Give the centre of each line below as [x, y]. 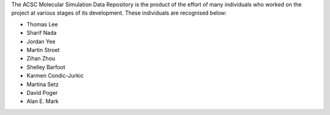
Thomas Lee [42, 24]
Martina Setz [43, 84]
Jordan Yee [41, 41]
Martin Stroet [43, 50]
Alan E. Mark [43, 102]
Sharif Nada [42, 33]
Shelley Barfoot [46, 67]
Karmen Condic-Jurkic [55, 76]
